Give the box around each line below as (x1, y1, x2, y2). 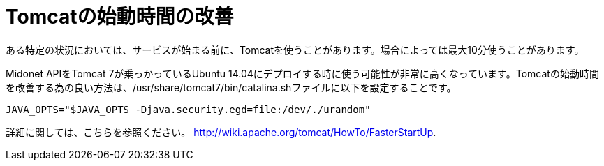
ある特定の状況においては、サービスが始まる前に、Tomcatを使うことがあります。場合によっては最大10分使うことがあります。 (6, 43, 584, 56)
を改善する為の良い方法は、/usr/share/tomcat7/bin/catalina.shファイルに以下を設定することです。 (6, 81, 457, 93)
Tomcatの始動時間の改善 (6, 5, 234, 29)
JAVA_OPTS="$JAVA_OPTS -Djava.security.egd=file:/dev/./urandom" (6, 103, 371, 115)
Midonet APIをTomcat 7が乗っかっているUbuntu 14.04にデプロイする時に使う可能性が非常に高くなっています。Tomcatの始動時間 (6, 67, 599, 80)
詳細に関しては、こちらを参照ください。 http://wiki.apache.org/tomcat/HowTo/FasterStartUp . (6, 126, 436, 138)
